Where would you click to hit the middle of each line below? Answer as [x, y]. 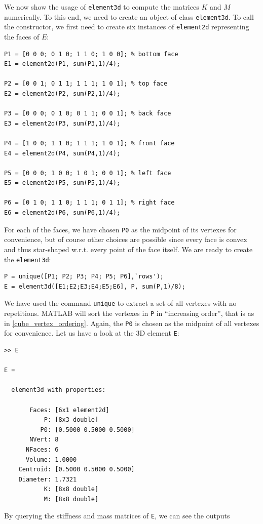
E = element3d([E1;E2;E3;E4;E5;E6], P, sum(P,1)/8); [95, 286]
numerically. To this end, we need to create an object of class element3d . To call [129, 16]
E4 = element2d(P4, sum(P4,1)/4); [62, 153]
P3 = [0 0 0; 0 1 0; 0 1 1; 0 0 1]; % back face [88, 114]
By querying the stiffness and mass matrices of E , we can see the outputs [117, 516]
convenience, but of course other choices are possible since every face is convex [126, 239]
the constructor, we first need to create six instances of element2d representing [127, 27]
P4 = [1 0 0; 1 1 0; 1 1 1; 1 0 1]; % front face [89, 143]
